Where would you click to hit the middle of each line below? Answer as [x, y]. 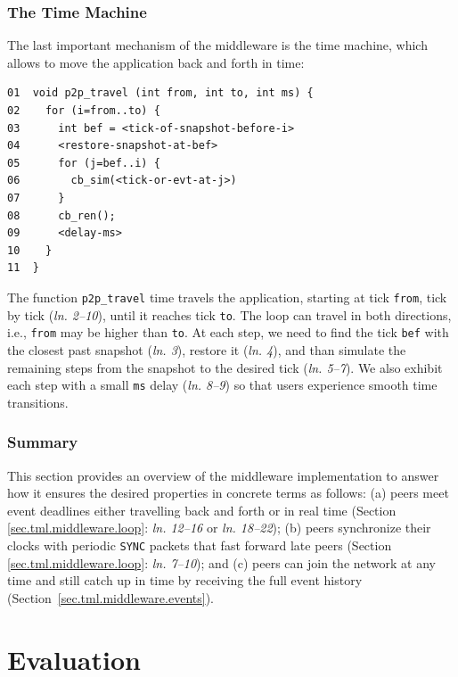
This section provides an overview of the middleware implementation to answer [223, 475]
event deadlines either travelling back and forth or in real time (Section [202, 510]
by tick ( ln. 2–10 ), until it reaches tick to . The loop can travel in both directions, [229, 314]
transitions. [38, 402]
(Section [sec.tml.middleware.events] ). [110, 597]
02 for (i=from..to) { [84, 111]
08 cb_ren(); [61, 215]
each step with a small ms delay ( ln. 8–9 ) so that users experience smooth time [222, 385]
